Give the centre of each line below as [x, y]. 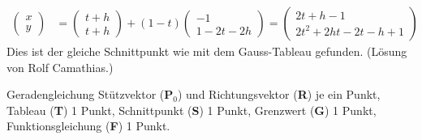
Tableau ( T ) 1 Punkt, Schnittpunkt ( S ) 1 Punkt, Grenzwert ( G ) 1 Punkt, [192, 110]
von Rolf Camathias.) [60, 67]
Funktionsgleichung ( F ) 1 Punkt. [88, 126]
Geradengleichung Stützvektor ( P [90, 94]
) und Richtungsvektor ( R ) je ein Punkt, [279, 94]
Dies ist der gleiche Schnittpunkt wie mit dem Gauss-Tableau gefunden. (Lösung [207, 51]
